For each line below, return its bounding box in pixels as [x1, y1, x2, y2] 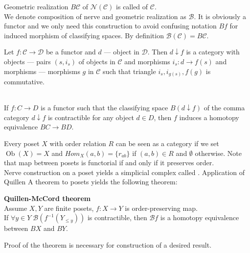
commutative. [4, 76, 45, 87]
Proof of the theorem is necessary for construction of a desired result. [4, 239, 212, 250]
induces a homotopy [179, 112, 239, 122]
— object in [104, 47, 139, 57]
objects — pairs [4, 56, 51, 66]
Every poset [4, 138, 40, 149]
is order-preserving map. [125, 202, 198, 213]
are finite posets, [44, 202, 94, 213]
